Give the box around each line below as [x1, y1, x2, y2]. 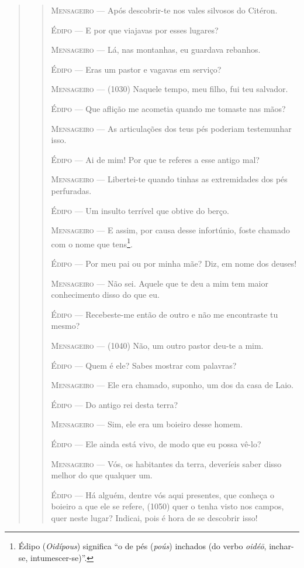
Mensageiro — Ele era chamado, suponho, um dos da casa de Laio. [51, 379, 293, 391]
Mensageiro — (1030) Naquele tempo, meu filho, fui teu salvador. [51, 83, 288, 95]
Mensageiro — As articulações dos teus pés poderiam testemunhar [51, 122, 292, 134]
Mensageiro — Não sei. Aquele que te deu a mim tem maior [51, 277, 268, 289]
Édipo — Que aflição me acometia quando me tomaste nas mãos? [51, 102, 286, 114]
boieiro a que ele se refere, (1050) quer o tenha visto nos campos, [51, 500, 284, 512]
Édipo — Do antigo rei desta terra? [51, 398, 178, 410]
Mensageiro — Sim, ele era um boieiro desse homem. [51, 418, 243, 430]
